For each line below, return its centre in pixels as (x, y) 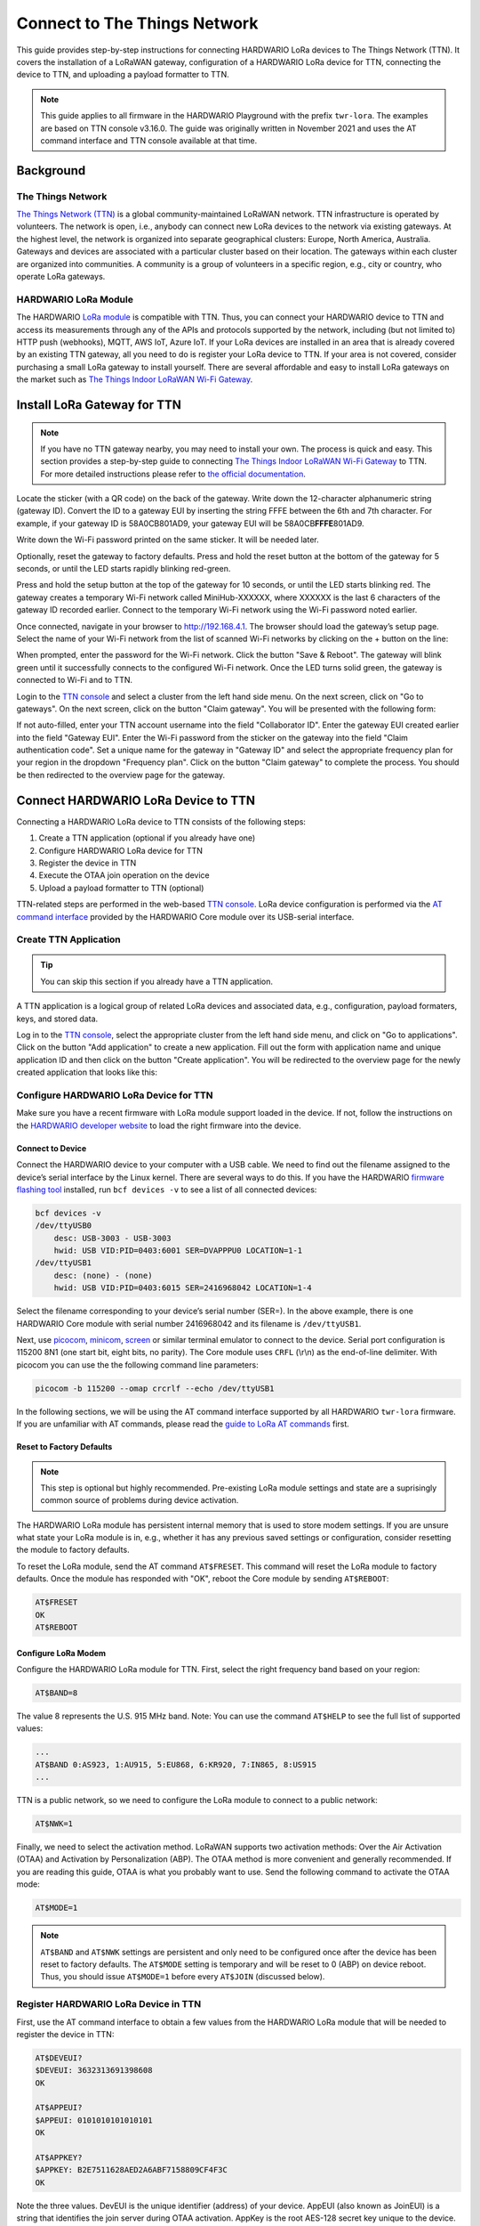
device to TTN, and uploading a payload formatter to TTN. (123, 75)
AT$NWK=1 (54, 1824)
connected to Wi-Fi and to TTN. (75, 680)
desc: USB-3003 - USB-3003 (113, 1238)
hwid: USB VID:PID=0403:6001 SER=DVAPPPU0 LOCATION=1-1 (178, 1251)
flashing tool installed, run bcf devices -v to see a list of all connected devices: (167, 1190)
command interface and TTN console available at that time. (149, 140)
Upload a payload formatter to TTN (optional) (121, 888)
